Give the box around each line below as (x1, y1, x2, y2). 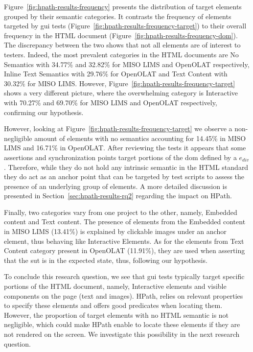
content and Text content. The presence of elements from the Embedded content (4, 216, 246, 227)
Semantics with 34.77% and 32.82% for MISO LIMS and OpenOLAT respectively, (4, 59, 250, 69)
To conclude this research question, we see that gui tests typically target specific (4, 271, 245, 282)
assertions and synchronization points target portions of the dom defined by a (4, 152, 237, 162)
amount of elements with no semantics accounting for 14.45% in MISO (34, 133, 246, 143)
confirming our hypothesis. (4, 107, 84, 117)
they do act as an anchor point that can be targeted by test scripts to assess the (4, 171, 245, 182)
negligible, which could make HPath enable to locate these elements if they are (4, 319, 240, 329)
